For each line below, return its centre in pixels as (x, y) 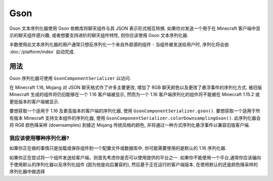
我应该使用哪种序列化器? (39, 138)
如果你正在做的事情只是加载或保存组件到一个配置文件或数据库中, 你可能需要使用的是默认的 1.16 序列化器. (118, 148)
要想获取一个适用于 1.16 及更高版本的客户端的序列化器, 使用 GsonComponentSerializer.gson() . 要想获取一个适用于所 (135, 111)
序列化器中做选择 (27, 171)
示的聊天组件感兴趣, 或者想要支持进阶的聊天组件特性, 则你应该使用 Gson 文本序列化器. (99, 35)
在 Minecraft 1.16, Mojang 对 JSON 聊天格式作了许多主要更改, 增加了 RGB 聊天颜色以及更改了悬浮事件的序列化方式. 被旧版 (136, 87)
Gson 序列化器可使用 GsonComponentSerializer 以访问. (70, 78)
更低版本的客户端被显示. (35, 102)
